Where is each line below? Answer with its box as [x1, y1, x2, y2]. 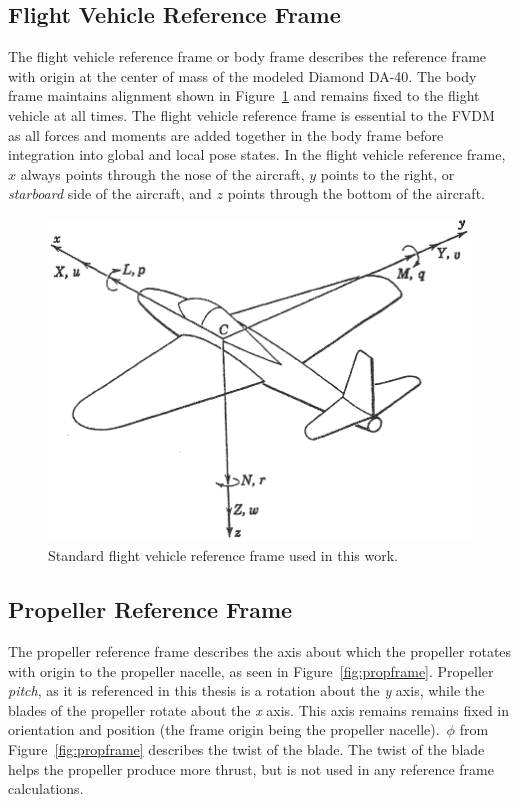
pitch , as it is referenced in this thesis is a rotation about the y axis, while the [8, 680, 485, 701]
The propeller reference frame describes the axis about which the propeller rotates [8, 641, 512, 662]
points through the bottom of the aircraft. [227, 183, 485, 204]
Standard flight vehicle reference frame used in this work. [48, 545, 398, 566]
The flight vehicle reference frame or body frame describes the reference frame [8, 46, 487, 67]
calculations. [8, 778, 84, 799]
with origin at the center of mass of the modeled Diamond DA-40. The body [8, 65, 477, 86]
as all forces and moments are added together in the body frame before [8, 124, 444, 145]
